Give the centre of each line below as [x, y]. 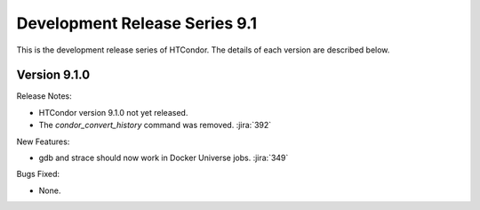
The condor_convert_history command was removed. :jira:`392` [155, 125]
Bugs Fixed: [38, 174]
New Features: [43, 141]
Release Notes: [44, 96]
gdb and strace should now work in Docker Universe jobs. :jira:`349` [164, 158]
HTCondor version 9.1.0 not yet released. [113, 112]
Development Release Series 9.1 [137, 23]
